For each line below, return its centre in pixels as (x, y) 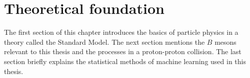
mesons (225, 41)
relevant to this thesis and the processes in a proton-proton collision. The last (123, 51)
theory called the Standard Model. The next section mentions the (104, 41)
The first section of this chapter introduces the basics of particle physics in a (121, 32)
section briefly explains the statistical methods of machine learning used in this (125, 61)
